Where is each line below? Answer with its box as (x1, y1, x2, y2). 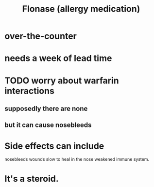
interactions (4, 85, 54, 96)
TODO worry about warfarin (4, 75, 120, 86)
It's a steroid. (4, 173, 59, 185)
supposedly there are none (4, 104, 88, 112)
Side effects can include (4, 140, 104, 151)
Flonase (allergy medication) (22, 3, 140, 15)
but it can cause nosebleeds (4, 121, 92, 129)
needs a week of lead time (4, 53, 112, 64)
